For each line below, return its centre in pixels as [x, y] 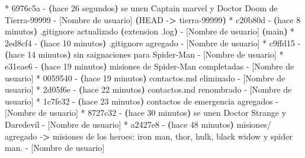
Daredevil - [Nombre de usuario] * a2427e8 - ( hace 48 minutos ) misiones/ [138, 124]
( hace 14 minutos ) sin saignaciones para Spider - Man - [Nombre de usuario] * [144, 54]
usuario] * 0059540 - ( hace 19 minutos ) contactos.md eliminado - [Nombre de [145, 78]
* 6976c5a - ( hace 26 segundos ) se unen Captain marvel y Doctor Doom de [141, 8]
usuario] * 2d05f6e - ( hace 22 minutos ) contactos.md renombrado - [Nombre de [148, 89]
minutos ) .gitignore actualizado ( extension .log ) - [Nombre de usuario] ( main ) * [150, 31]
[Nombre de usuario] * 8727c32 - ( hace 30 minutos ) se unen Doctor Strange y [146, 113]
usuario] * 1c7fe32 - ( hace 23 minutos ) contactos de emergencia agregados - [142, 101]
